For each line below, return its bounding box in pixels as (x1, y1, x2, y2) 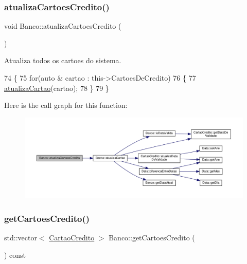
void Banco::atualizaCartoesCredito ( (4, 21, 121, 31)
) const (4, 249, 26, 260)
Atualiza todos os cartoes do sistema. (4, 55, 121, 66)
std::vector (4, 232, 37, 242)
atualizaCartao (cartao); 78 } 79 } (4, 82, 109, 93)
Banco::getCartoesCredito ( (109, 232, 195, 242)
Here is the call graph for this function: (4, 100, 128, 110)
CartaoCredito (49, 232, 95, 242)
